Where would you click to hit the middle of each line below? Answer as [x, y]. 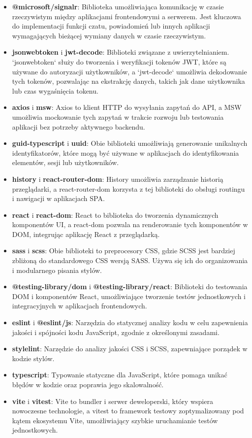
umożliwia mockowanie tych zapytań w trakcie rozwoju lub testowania [118, 117]
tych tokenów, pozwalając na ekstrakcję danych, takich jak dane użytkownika [128, 81]
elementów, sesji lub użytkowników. [65, 162]
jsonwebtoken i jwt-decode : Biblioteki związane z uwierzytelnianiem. [121, 52]
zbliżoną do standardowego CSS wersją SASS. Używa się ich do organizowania [130, 260]
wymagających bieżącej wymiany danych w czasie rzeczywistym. [109, 35]
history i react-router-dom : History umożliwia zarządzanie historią [118, 179]
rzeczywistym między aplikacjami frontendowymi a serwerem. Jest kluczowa [126, 16]
